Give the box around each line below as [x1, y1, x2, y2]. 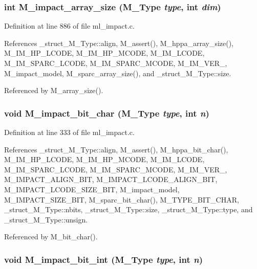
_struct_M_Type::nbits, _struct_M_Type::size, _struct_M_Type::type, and [4, 204, 253, 215]
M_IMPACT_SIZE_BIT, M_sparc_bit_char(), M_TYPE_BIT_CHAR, [4, 194, 239, 205]
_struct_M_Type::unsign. [4, 214, 88, 225]
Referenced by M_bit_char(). [4, 231, 98, 242]
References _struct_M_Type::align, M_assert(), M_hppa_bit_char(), [4, 144, 228, 154]
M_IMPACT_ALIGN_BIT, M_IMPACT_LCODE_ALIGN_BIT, [4, 174, 218, 185]
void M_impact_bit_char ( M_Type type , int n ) [4, 106, 209, 119]
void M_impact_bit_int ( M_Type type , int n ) [4, 253, 203, 265]
